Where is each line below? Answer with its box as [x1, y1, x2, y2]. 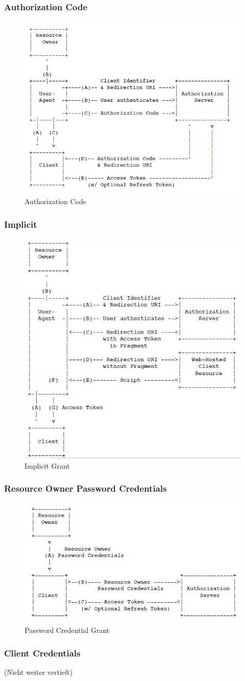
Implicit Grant [24, 460, 70, 471]
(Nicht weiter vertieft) [4, 667, 73, 677]
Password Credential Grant [24, 625, 110, 635]
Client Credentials [4, 646, 81, 659]
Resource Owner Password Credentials [4, 482, 167, 495]
